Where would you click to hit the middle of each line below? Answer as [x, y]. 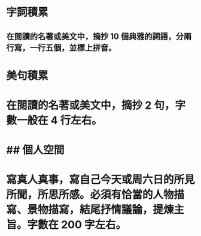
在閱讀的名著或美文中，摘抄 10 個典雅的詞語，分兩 [99, 36]
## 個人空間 [35, 150]
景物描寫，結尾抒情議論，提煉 [101, 210]
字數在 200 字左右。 [77, 225]
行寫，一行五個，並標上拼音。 [61, 48]
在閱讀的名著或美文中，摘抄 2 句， [91, 105]
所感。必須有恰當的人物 [117, 195]
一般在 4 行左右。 [60, 120]
